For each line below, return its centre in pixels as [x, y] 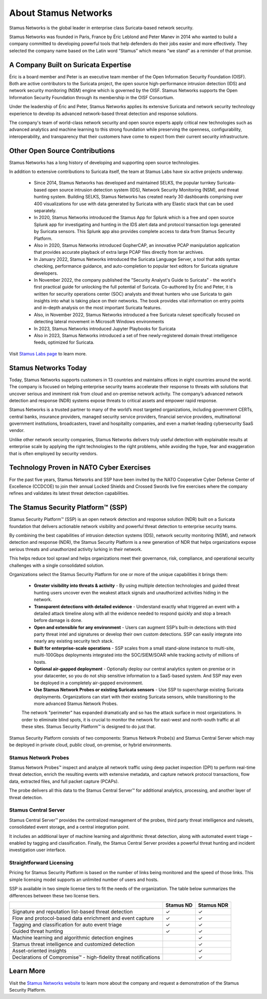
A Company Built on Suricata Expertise [70, 65]
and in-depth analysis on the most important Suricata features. [98, 308]
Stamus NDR [213, 905]
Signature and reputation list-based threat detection [72, 912]
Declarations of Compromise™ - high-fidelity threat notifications [86, 957]
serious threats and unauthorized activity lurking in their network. [76, 549]
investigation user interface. [38, 850]
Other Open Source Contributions [62, 150]
